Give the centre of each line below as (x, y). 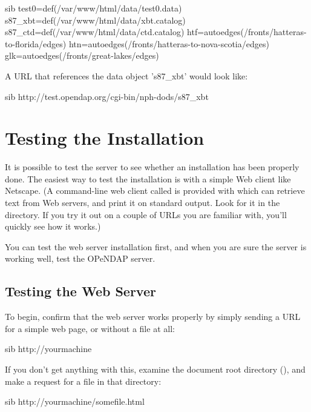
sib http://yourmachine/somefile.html (75, 401)
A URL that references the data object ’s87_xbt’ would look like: (126, 75)
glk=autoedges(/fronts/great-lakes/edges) (82, 55)
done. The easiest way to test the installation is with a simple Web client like (148, 178)
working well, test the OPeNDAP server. (80, 258)
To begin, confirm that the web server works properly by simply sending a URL (153, 317)
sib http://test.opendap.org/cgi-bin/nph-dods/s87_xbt (107, 96)
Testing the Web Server (80, 291)
